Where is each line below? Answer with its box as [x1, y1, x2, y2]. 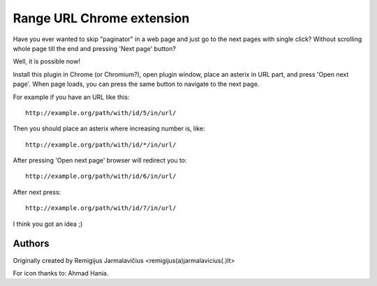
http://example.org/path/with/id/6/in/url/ [25, 172, 177, 181]
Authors [13, 238, 50, 250]
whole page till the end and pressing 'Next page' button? [13, 44, 176, 52]
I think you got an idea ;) [13, 220, 83, 228]
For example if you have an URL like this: [13, 93, 130, 101]
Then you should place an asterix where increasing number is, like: [13, 124, 205, 133]
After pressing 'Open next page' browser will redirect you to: [13, 156, 188, 165]
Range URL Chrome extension [13, 10, 190, 26]
